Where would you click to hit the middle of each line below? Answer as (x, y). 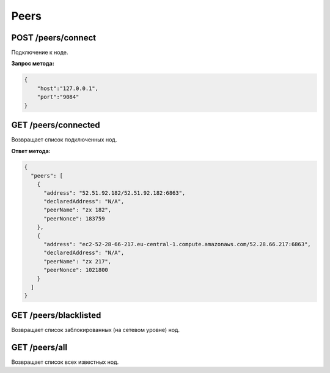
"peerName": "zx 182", (78, 210)
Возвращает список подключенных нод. (64, 140)
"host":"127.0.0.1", (68, 88)
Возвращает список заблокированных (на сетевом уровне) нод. (96, 330)
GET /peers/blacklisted (56, 315)
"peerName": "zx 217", (78, 261)
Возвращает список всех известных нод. (65, 362)
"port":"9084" (58, 97)
